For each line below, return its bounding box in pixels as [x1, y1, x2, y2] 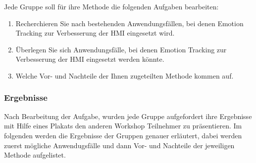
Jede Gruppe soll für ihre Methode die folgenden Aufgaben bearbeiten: [4, 1, 219, 11]
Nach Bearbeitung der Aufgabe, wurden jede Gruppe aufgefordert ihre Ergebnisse [4, 111, 252, 121]
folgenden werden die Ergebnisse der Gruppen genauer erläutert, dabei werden [4, 130, 242, 140]
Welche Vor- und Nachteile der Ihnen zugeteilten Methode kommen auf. [15, 70, 234, 81]
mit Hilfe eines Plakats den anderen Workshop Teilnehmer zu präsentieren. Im [4, 121, 242, 131]
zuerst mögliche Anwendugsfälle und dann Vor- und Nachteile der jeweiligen [4, 140, 235, 150]
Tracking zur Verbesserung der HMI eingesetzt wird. [15, 28, 175, 38]
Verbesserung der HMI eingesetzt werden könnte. [15, 54, 164, 64]
